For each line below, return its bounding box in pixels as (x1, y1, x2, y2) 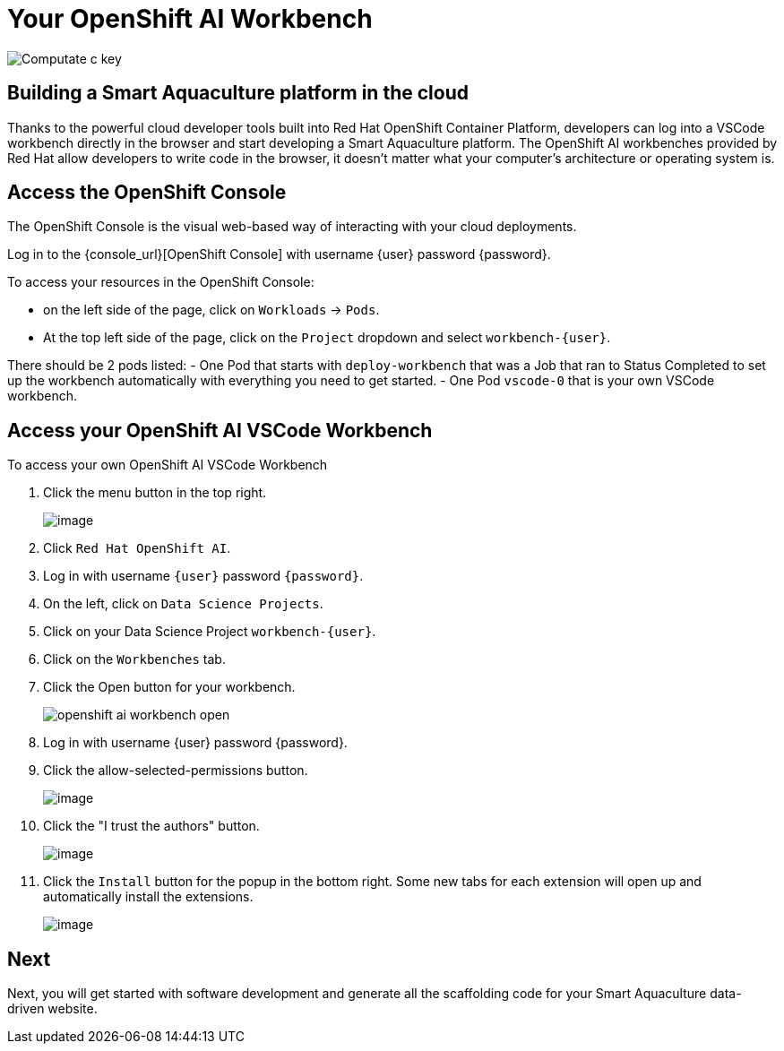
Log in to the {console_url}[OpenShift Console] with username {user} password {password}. (7, 246, 551, 263)
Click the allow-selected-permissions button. (43, 762, 308, 779)
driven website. (7, 1001, 98, 1017)
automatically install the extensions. (43, 889, 254, 905)
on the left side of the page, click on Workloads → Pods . (43, 302, 380, 318)
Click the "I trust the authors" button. (43, 818, 260, 834)
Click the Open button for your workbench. (43, 679, 296, 695)
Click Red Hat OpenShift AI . (43, 540, 231, 556)
